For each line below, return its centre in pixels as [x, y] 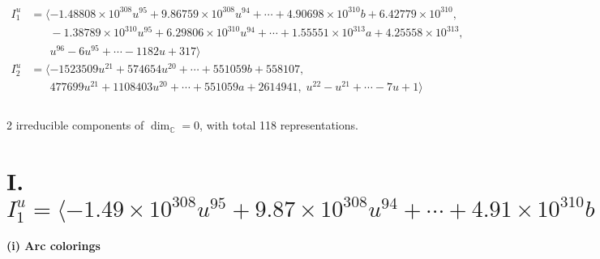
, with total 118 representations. [279, 125]
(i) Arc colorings [54, 246]
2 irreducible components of [75, 125]
